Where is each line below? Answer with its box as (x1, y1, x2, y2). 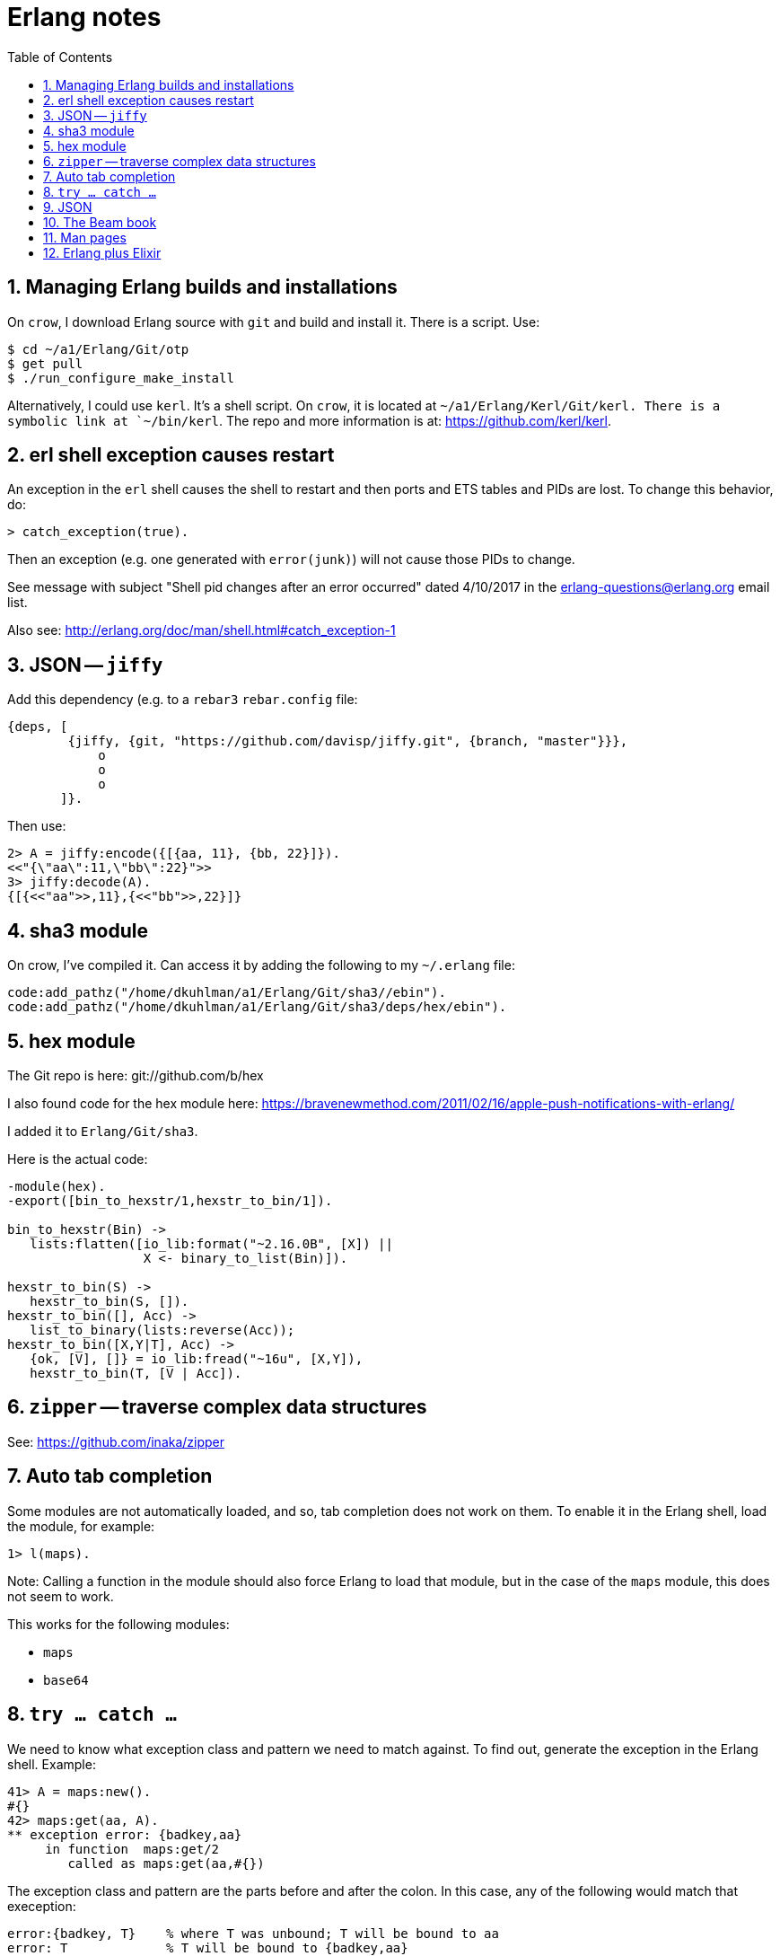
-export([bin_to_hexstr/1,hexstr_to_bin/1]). (7, 1193, 333, 1208)
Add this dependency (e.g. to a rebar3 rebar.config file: (7, 692, 358, 708)
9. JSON (43, 198, 92, 215)
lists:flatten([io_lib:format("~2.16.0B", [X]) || (30, 1236, 393, 1251)
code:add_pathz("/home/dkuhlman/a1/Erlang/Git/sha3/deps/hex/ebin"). (7, 1000, 507, 1015)
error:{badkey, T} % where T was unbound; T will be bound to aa (7, 1925, 499, 1941)
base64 (43, 1672, 89, 1687)
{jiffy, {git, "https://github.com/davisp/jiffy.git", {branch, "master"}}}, (67, 734, 628, 749)
